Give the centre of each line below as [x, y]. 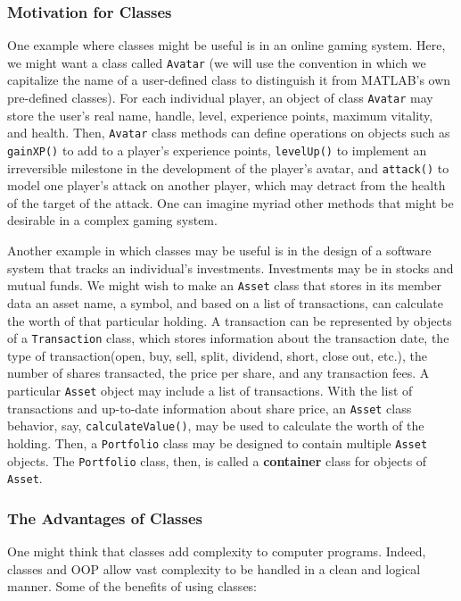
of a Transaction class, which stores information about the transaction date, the [228, 338]
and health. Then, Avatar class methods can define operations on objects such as [229, 133]
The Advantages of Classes [105, 518]
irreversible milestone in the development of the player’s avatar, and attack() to [228, 167]
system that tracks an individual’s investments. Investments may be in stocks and [230, 267]
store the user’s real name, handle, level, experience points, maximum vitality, [220, 115]
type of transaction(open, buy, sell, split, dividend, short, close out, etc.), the [218, 355]
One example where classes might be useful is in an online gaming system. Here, [226, 45]
